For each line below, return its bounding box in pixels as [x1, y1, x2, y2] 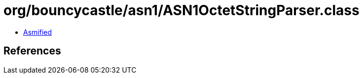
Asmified [23, 27, 52, 36]
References [3, 45, 61, 57]
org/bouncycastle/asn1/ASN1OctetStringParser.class [3, 2, 360, 19]
